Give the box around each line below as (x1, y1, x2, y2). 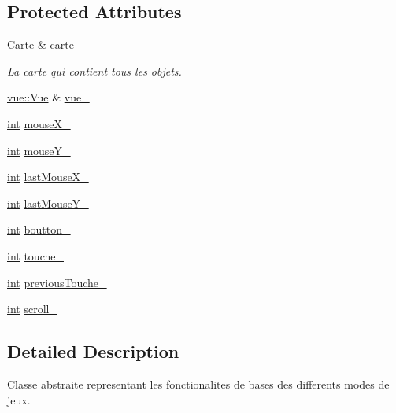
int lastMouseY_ (7, 194, 89, 211)
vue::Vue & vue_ (7, 89, 90, 105)
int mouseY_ (7, 142, 71, 158)
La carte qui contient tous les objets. (7, 62, 182, 79)
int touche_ (7, 247, 64, 264)
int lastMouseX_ (7, 168, 89, 185)
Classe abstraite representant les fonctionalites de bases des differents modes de (7, 375, 390, 392)
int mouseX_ (7, 115, 71, 131)
